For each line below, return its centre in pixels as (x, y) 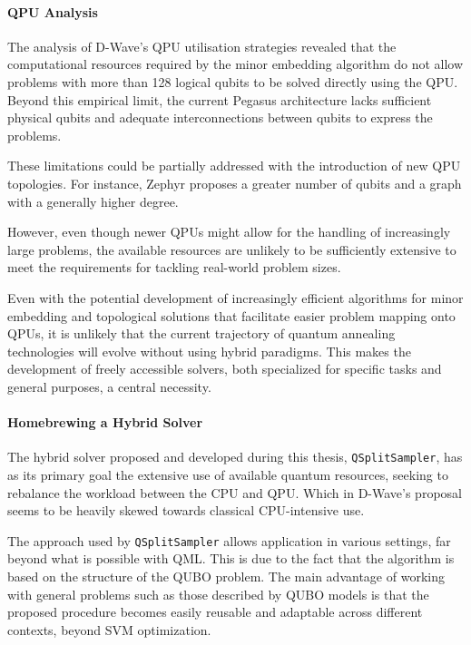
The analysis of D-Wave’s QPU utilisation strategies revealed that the (202, 46)
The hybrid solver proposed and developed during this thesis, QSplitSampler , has (235, 457)
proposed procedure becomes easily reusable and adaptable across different (215, 612)
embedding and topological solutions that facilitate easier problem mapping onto (231, 315)
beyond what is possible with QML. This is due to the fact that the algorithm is (231, 558)
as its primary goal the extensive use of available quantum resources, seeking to (228, 474)
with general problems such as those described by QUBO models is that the (218, 594)
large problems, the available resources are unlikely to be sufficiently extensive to (232, 249)
